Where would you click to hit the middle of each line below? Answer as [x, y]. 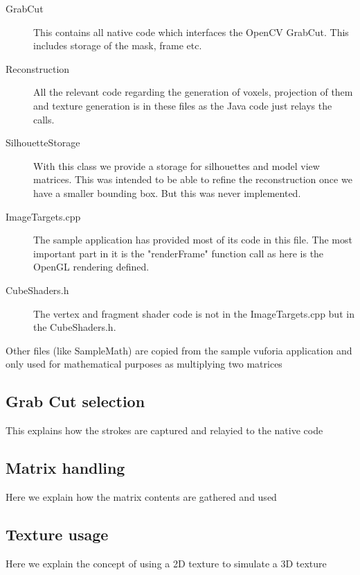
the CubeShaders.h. [75, 327]
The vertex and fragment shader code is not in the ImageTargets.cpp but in [194, 313]
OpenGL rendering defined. [91, 267]
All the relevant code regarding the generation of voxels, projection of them [193, 92]
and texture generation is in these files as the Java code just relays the [183, 105]
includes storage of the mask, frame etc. [118, 45]
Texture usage [57, 534]
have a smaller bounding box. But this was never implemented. [167, 192]
